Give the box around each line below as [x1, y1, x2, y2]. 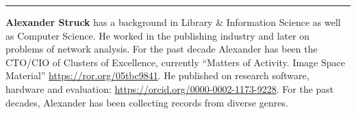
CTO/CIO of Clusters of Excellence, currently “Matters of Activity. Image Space [5, 55, 345, 69]
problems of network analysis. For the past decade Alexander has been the [5, 42, 318, 56]
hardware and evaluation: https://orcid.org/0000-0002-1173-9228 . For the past [5, 81, 334, 96]
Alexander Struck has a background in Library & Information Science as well [5, 15, 341, 29]
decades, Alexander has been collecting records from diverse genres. [5, 95, 288, 109]
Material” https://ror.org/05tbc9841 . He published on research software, [5, 68, 309, 83]
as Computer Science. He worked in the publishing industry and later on [5, 28, 310, 42]
